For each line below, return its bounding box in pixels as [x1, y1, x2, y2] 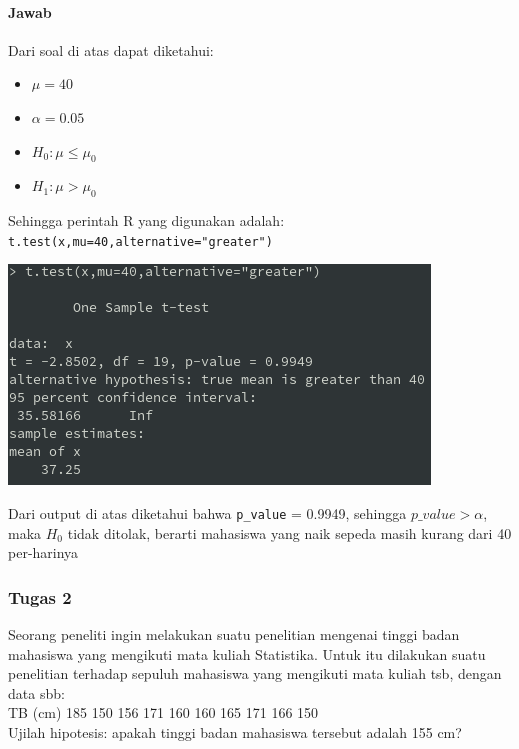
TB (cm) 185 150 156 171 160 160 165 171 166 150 [8, 702, 319, 723]
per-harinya [8, 542, 79, 563]
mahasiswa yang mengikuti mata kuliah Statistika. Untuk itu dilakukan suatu [8, 643, 486, 664]
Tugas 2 [8, 584, 72, 609]
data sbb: [8, 682, 65, 703]
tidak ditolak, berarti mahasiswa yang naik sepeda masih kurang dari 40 [67, 522, 512, 543]
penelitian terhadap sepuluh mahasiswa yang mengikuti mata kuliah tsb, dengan [8, 663, 502, 684]
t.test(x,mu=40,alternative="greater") [8, 234, 273, 249]
